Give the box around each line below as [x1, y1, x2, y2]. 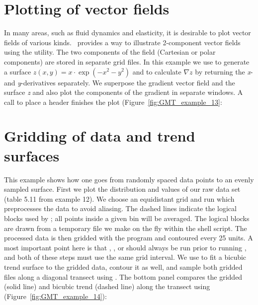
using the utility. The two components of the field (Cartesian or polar [4, 47, 216, 57]
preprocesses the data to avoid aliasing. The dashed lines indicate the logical [4, 203, 237, 214]
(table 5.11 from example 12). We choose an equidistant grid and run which [4, 193, 235, 204]
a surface [4, 66, 31, 76]
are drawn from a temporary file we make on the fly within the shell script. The [4, 223, 247, 233]
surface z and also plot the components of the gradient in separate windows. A [4, 87, 243, 97]
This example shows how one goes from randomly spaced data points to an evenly [4, 174, 254, 184]
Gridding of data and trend [4, 126, 195, 146]
